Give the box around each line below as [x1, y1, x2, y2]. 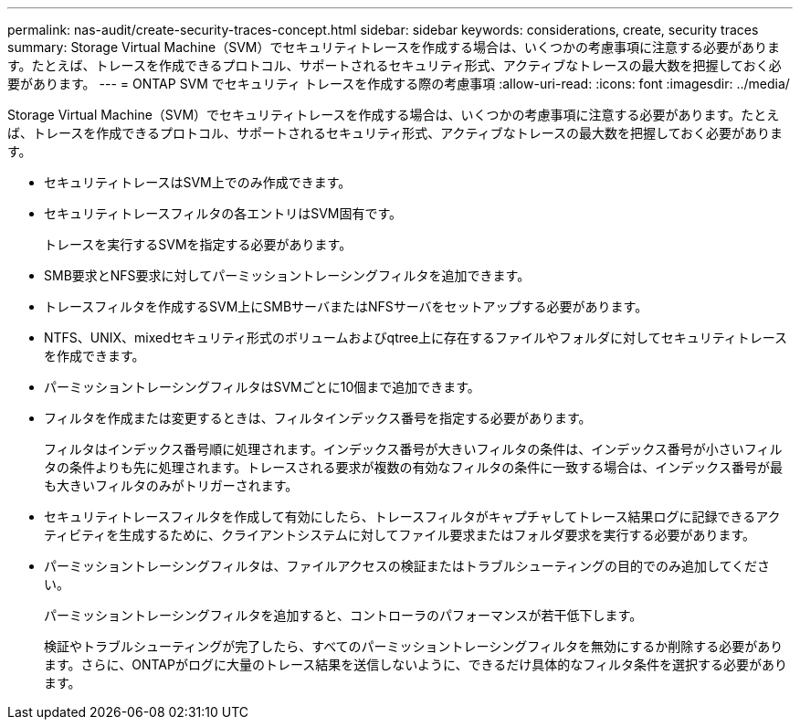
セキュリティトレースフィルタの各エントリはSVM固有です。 [44, 205, 403, 221]
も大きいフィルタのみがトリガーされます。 [44, 478, 299, 493]
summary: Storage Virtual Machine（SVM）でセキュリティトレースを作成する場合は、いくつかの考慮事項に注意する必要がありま [7, 39, 780, 55]
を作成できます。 [44, 348, 145, 363]
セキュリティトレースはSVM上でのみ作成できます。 [44, 174, 352, 190]
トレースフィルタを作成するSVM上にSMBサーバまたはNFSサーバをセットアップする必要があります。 [44, 299, 648, 314]
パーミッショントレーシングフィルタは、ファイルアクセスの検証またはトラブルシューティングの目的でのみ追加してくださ [44, 558, 771, 574]
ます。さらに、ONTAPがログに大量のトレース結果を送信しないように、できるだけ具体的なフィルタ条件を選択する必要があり [44, 657, 787, 672]
